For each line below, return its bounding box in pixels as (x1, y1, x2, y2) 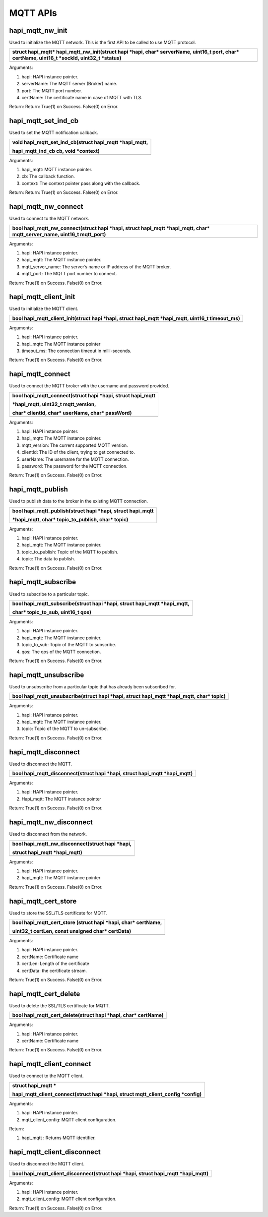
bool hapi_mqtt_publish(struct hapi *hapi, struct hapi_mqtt (12, 507, 154, 514)
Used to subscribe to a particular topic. (9, 591, 89, 597)
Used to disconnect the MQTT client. (9, 1161, 84, 1167)
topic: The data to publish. (21, 556, 75, 562)
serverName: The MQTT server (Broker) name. (21, 81, 118, 87)
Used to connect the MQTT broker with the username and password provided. (9, 383, 170, 389)
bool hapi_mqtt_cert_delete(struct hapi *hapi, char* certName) (12, 1012, 164, 1019)
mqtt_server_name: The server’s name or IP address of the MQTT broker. (21, 263, 171, 270)
